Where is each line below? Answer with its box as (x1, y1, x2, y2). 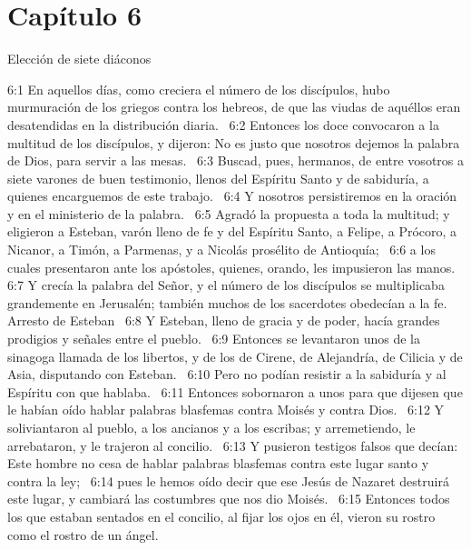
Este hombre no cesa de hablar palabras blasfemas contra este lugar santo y (7, 454, 429, 473)
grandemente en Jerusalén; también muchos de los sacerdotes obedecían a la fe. (7, 293, 447, 312)
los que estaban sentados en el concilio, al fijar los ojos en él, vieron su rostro (7, 506, 436, 525)
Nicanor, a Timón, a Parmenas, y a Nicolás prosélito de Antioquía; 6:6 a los (7, 240, 436, 259)
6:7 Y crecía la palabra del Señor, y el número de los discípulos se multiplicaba (7, 275, 445, 295)
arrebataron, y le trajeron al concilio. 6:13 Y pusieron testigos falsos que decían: (7, 435, 458, 455)
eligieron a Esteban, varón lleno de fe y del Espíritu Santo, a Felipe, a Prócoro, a (7, 222, 457, 241)
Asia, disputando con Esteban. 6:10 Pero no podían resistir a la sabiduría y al (7, 365, 446, 384)
